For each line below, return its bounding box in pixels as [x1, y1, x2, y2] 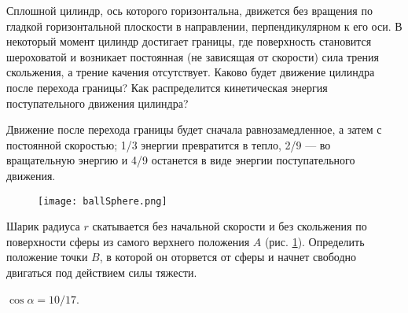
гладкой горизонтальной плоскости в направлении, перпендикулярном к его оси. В [6, 17, 402, 34]
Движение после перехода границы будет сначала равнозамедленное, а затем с [6, 121, 382, 138]
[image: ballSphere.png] [38, 195, 167, 207]
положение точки [6, 249, 88, 265]
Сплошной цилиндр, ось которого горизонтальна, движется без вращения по [6, 2, 373, 18]
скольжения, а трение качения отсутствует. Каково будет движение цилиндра [6, 64, 375, 80]
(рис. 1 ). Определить [264, 233, 365, 249]
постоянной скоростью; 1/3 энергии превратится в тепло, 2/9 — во [6, 136, 331, 153]
